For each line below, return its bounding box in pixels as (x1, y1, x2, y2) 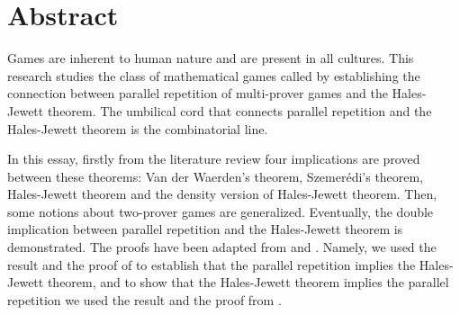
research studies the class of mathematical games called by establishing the (7, 66, 420, 85)
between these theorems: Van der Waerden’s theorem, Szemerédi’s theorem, (7, 166, 424, 185)
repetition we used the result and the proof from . (7, 290, 282, 309)
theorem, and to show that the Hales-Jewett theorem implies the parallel (47, 273, 449, 292)
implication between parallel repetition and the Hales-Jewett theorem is (7, 220, 403, 238)
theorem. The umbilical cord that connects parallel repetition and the (47, 101, 432, 120)
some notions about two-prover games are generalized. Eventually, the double (7, 202, 434, 220)
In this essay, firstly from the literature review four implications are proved (7, 149, 420, 168)
